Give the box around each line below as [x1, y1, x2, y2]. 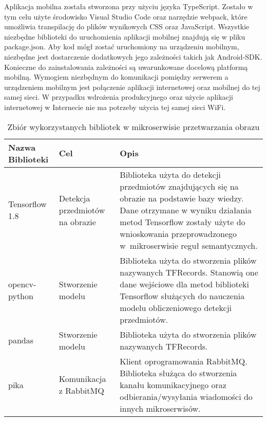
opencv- [8, 278, 36, 290]
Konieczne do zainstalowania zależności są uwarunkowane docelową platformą [4, 61, 248, 72]
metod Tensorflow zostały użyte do [120, 215, 245, 228]
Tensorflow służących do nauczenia [120, 289, 245, 302]
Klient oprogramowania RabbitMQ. [120, 355, 247, 367]
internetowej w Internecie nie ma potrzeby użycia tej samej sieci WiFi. [4, 101, 226, 112]
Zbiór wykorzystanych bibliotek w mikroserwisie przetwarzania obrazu [7, 120, 260, 133]
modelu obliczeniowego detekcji [120, 301, 232, 314]
